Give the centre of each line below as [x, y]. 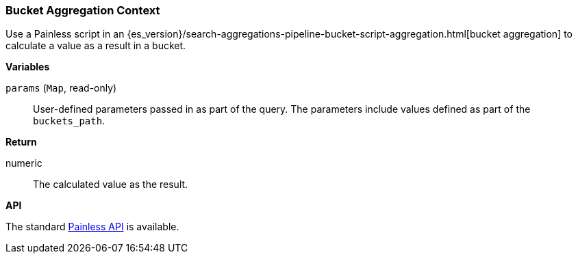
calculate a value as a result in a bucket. [96, 46]
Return [21, 142]
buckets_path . [69, 121]
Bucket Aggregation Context [83, 10]
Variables [28, 67]
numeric [24, 163]
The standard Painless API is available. [92, 227]
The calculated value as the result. [111, 185]
